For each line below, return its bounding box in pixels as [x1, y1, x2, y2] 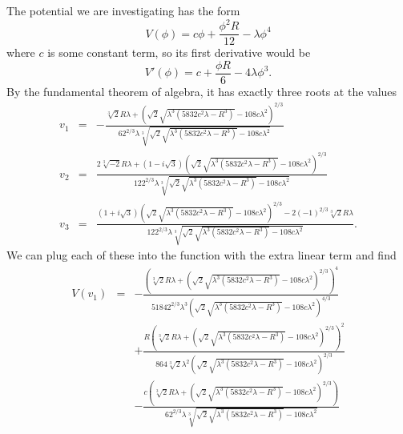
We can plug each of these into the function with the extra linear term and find [6, 247, 397, 263]
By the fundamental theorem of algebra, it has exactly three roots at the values [6, 82, 397, 99]
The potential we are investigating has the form [6, 2, 240, 18]
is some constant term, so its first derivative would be [47, 44, 311, 61]
